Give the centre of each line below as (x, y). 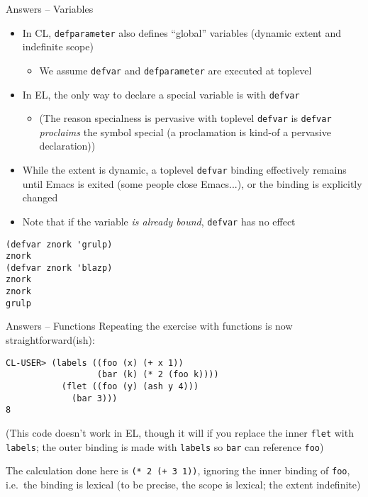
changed (40, 197)
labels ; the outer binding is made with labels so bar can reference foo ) (165, 446)
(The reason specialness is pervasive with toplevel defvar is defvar (185, 118)
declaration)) (67, 146)
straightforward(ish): (50, 340)
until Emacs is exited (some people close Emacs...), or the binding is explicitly (192, 183)
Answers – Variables (50, 9)
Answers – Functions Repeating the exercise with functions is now (149, 326)
